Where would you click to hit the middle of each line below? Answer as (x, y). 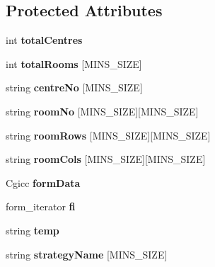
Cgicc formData (43, 182)
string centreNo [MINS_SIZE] (74, 87)
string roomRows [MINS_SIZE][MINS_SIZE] (108, 135)
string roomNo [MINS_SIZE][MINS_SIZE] (102, 111)
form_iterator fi (41, 206)
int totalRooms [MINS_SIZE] (74, 63)
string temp (33, 230)
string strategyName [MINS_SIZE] (87, 254)
